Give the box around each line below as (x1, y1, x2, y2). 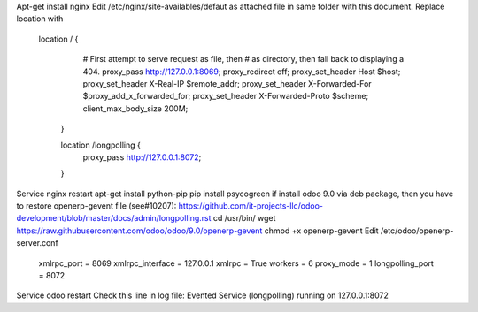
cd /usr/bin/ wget (212, 213, 276, 224)
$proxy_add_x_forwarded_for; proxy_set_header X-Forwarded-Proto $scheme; (82, 91, 369, 102)
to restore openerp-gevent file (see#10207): (16, 201, 177, 211)
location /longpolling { (60, 140, 141, 150)
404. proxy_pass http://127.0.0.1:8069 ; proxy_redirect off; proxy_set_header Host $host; (82, 66, 401, 77)
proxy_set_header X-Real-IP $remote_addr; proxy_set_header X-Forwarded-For (82, 78, 372, 88)
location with (16, 13, 64, 24)
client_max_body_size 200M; (82, 103, 189, 114)
